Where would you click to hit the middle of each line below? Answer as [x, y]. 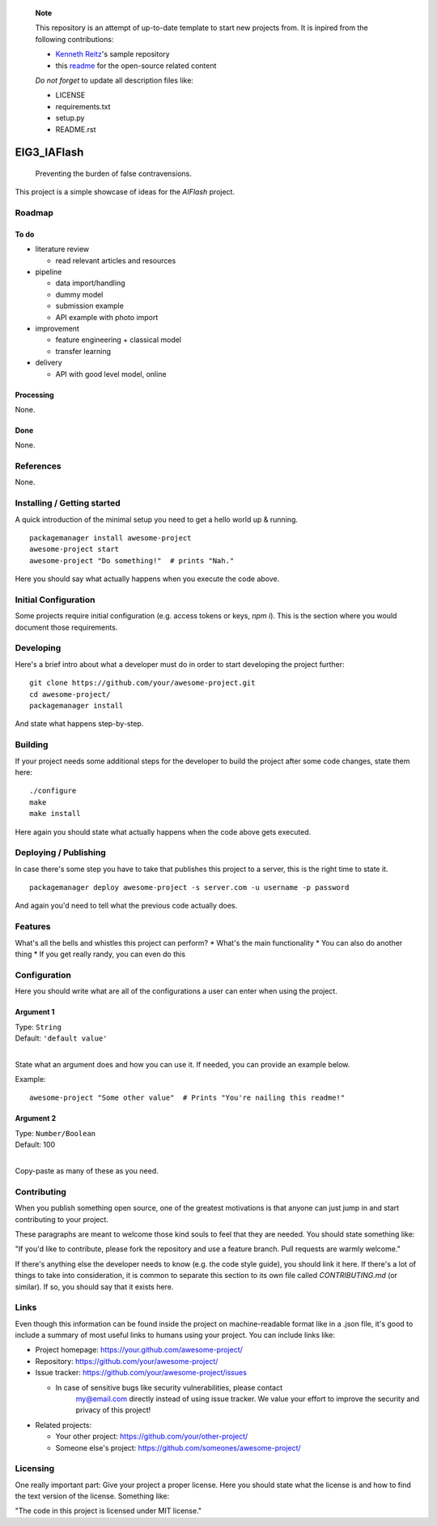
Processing [34, 395]
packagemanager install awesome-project [110, 538]
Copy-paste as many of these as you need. [87, 1171]
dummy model [79, 294]
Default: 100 [35, 1145]
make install [55, 814]
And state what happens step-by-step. [79, 724]
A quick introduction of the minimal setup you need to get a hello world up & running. [157, 519]
